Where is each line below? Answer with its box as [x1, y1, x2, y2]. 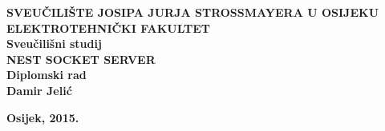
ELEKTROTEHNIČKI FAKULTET [6, 19, 211, 36]
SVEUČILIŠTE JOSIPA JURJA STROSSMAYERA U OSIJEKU [6, 4, 379, 20]
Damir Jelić [6, 81, 72, 98]
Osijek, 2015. [6, 109, 79, 125]
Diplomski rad [6, 66, 87, 83]
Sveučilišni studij [6, 35, 102, 52]
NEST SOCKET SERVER [6, 50, 156, 67]
